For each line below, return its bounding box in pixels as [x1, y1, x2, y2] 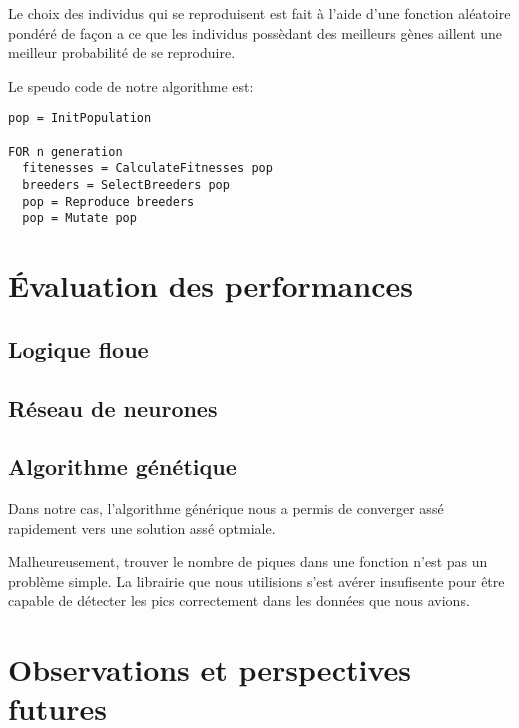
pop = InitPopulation [8, 111, 152, 126]
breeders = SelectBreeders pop [22, 178, 230, 192]
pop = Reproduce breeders [22, 194, 195, 209]
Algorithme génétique [8, 451, 237, 482]
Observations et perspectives [8, 649, 411, 690]
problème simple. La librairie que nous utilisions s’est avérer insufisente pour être [8, 570, 505, 591]
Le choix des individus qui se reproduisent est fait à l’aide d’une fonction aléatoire [8, 3, 511, 23]
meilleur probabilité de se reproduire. [8, 42, 236, 63]
